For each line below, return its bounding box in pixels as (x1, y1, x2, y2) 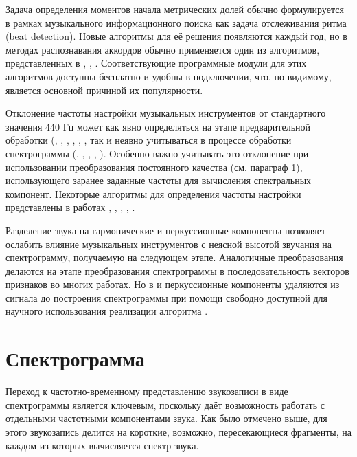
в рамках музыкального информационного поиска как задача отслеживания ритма (5, 15, 347, 30)
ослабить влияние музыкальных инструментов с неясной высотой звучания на (5, 236, 332, 251)
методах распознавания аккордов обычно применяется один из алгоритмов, (5, 42, 320, 56)
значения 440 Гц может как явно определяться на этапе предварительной (5, 119, 311, 133)
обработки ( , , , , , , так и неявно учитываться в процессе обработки (5, 133, 292, 147)
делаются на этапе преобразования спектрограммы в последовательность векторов (5, 263, 349, 278)
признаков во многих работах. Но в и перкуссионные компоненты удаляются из (5, 277, 340, 291)
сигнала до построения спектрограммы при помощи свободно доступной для (5, 290, 328, 304)
